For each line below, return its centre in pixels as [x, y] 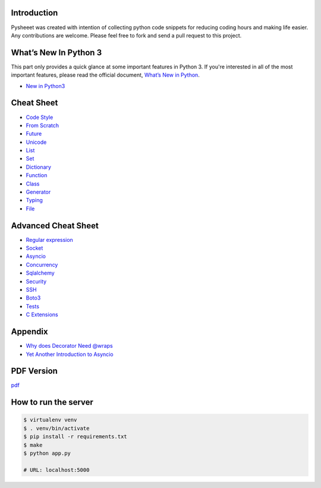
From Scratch [43, 125]
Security [36, 281]
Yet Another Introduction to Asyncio [70, 354]
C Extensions [42, 314]
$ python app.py [47, 453]
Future [34, 134]
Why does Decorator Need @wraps [69, 346]
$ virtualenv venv [50, 420]
